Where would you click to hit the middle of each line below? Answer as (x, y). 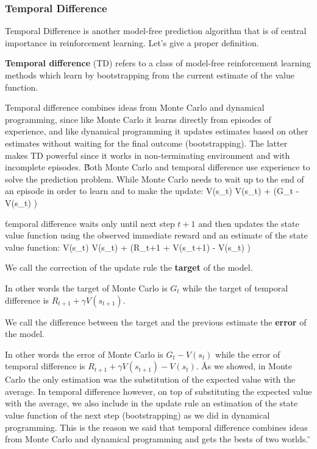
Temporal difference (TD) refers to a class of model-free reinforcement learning (158, 63)
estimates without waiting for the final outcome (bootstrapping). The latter (146, 143)
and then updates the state (249, 223)
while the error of (248, 354)
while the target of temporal (235, 287)
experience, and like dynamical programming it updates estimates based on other (157, 131)
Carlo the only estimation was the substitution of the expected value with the (150, 379)
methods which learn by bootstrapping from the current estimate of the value (150, 75)
